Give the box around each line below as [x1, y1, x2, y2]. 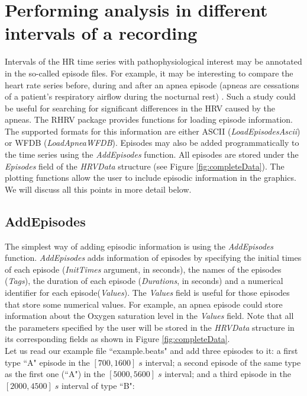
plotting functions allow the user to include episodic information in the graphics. [5, 171, 296, 184]
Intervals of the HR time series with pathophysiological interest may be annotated [5, 55, 302, 68]
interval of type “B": [62, 379, 135, 391]
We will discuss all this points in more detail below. [5, 183, 192, 195]
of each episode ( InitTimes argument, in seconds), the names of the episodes [5, 263, 282, 275]
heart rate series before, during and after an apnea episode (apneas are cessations [5, 78, 299, 91]
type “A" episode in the [5, 356, 90, 368]
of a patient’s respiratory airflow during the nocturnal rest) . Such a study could [5, 90, 296, 103]
